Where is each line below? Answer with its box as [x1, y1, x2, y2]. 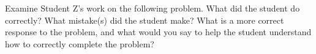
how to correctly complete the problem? [5, 37, 154, 50]
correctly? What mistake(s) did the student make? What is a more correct [5, 13, 284, 26]
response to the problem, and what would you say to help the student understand [5, 25, 312, 38]
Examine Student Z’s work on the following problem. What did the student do [5, 2, 300, 14]
